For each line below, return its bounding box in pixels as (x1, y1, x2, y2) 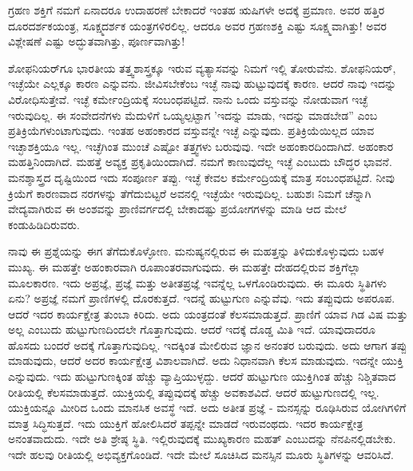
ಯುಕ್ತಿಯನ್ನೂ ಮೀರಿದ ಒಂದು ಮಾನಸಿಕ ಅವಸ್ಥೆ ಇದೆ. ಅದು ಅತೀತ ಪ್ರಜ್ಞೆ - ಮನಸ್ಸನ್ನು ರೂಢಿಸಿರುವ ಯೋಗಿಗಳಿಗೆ (8, 399, 407, 416)
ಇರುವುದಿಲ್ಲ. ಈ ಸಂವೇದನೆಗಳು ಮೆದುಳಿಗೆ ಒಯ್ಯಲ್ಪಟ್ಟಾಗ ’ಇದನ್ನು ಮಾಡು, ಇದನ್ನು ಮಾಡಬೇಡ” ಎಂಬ (8, 106, 378, 123)
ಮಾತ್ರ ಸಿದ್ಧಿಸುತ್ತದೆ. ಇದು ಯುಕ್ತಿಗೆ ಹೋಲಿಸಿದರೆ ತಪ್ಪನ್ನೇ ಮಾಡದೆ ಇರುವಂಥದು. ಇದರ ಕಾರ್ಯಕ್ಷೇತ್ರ (8, 414, 363, 431)
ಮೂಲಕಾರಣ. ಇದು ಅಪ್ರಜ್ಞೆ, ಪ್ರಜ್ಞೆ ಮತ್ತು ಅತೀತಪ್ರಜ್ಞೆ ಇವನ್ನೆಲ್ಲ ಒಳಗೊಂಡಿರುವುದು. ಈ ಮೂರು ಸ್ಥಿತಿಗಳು (8, 274, 387, 291)
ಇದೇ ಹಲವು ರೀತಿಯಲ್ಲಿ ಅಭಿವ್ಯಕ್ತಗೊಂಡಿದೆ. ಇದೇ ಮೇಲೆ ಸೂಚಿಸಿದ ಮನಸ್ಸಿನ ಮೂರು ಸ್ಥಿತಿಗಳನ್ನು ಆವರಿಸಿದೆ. (8, 446, 394, 463)
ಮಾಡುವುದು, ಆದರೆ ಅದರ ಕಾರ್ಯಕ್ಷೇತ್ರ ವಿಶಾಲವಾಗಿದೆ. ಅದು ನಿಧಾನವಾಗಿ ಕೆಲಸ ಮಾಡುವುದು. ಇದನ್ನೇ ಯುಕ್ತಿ (8, 352, 404, 369)
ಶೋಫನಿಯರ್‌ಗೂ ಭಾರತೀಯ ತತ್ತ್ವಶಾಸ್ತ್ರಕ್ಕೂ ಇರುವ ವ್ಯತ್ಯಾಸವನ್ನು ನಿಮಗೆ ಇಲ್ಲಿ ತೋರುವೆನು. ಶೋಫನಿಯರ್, (8, 59, 396, 76)
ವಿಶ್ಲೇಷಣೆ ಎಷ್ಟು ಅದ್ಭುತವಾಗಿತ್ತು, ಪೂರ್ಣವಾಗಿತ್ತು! (8, 33, 185, 49)
